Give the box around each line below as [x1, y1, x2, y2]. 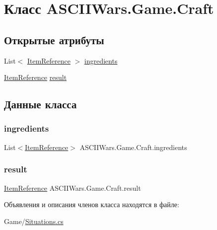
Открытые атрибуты [4, 32, 105, 47]
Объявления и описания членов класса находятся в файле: [4, 199, 179, 210]
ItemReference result [4, 72, 67, 82]
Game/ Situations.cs [4, 216, 64, 226]
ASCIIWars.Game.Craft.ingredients [79, 142, 187, 152]
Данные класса [4, 96, 77, 112]
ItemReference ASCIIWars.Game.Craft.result [4, 182, 141, 193]
